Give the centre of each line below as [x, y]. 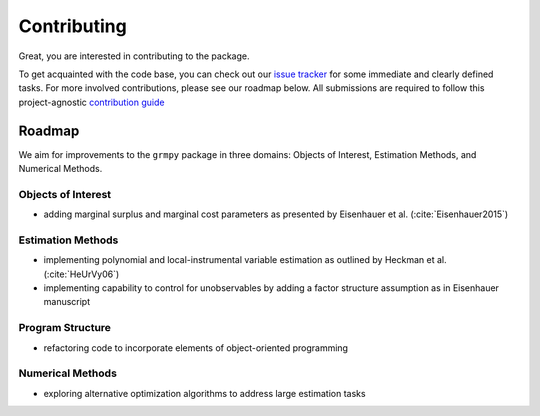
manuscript [67, 302]
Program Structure [65, 328]
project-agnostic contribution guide [91, 102]
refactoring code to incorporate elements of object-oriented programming [196, 347]
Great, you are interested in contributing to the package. [134, 56]
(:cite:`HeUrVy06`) [81, 274]
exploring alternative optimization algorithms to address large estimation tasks [204, 393]
